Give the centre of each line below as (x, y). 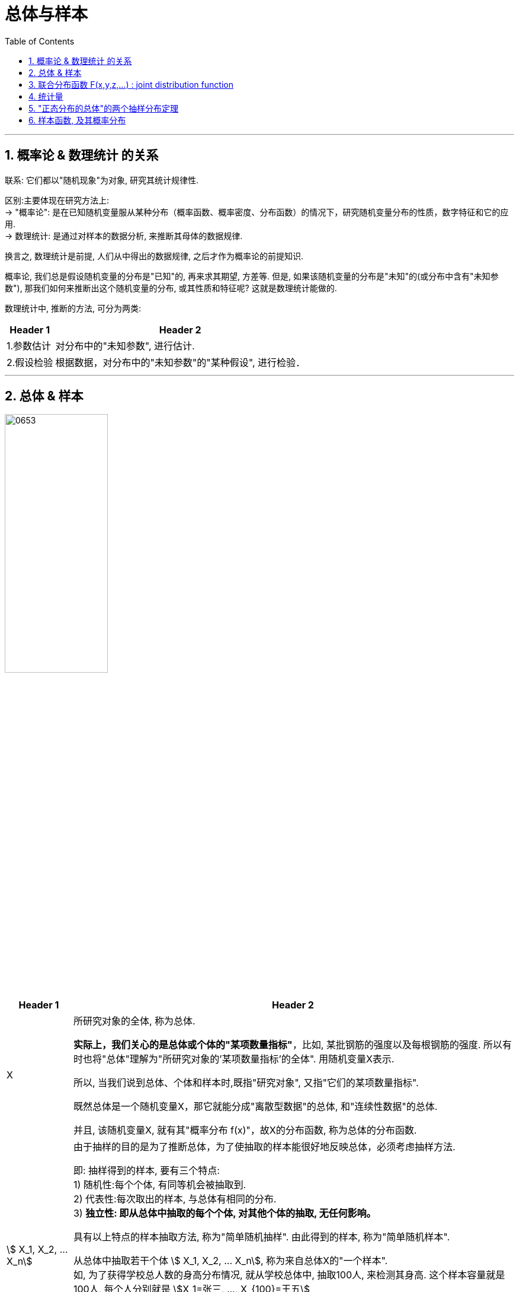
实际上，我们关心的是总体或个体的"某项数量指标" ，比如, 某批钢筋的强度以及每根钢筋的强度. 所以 (288, 1044)
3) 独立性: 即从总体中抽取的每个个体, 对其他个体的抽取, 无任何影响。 (225, 1213)
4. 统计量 (46, 96)
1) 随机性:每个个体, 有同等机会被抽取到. (160, 1184)
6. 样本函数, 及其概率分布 (77, 120)
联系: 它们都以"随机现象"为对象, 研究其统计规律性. (102, 180)
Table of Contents (40, 41)
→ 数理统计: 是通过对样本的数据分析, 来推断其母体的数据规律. (124, 236)
